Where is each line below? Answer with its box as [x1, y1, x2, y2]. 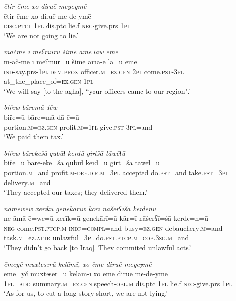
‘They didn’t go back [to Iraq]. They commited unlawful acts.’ [4, 242, 191, 252]
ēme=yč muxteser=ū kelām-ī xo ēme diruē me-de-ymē [4, 268, 168, 279]
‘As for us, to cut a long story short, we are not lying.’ [4, 288, 168, 298]
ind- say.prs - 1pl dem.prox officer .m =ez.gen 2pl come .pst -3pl [4, 66, 184, 76]
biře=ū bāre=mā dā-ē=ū [4, 111, 79, 122]
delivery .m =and [4, 177, 51, 187]
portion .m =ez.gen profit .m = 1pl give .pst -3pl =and [4, 121, 153, 132]
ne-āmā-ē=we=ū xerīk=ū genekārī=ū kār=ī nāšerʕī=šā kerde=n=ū [4, 213, 208, 223]
